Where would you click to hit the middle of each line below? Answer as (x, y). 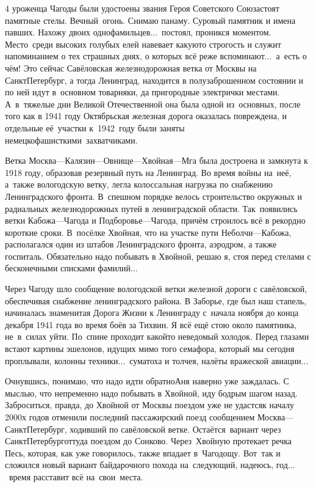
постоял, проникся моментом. (216, 32)
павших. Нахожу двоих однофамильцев (78, 32)
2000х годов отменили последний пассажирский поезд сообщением (130, 417)
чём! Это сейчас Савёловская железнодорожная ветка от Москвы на (131, 68)
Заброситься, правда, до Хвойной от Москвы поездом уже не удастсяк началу (150, 405)
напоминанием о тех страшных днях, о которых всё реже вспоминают (135, 56)
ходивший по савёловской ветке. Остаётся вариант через (175, 429)
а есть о (291, 56)
